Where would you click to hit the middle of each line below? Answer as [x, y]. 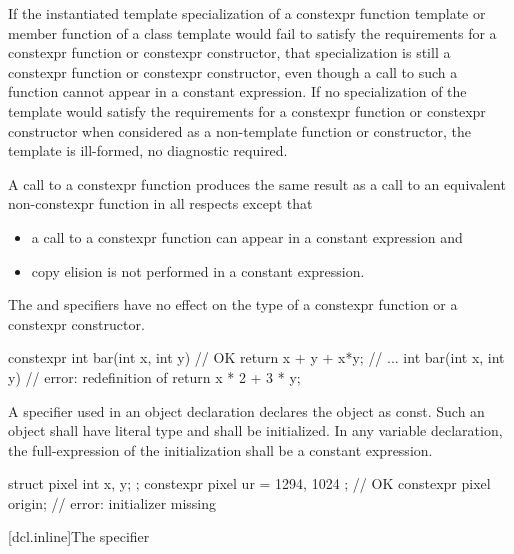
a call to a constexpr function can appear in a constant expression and [247, 236]
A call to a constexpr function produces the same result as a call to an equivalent [257, 183]
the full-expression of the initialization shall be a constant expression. [220, 449]
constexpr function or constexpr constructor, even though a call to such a [233, 71]
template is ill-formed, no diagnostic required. [148, 150]
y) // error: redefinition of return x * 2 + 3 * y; [154, 376]
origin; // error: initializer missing [112, 502]
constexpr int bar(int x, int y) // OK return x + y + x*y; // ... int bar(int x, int [256, 357]
